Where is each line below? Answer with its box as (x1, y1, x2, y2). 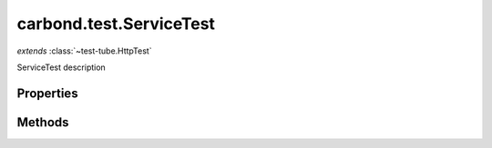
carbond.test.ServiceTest (16, 14, 216, 34)
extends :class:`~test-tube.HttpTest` (16, 45, 152, 56)
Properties (16, 85, 78, 101)
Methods (16, 114, 69, 130)
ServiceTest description (16, 62, 107, 73)
